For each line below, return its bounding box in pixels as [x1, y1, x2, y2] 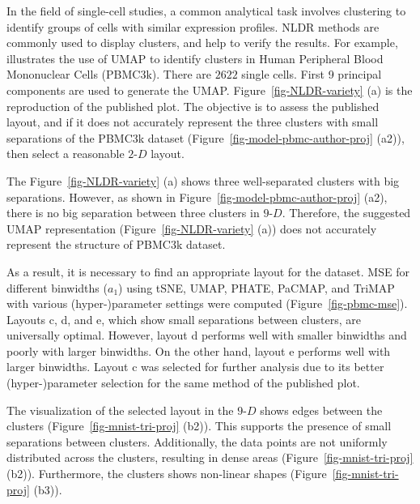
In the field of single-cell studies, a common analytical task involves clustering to [6, 2, 406, 19]
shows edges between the [260, 401, 383, 418]
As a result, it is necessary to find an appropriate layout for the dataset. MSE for [6, 263, 409, 280]
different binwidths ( [6, 279, 108, 296]
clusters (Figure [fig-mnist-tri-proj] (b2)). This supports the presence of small [6, 417, 392, 434]
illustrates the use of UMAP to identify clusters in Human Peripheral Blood [6, 49, 384, 66]
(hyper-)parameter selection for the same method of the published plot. [6, 374, 360, 391]
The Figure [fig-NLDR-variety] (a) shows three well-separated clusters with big [6, 172, 400, 189]
